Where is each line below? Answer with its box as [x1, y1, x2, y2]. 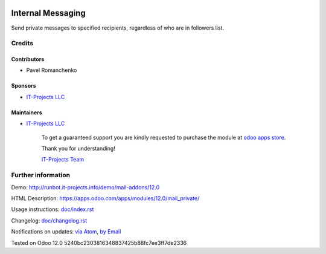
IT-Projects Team [41, 156, 85, 163]
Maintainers [11, 109, 42, 116]
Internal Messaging [11, 8, 86, 18]
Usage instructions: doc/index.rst [11, 206, 94, 213]
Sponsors [11, 82, 36, 90]
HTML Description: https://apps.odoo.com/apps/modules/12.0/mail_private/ [11, 194, 200, 202]
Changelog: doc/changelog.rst [11, 217, 88, 224]
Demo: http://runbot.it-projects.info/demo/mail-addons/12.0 [11, 183, 160, 190]
